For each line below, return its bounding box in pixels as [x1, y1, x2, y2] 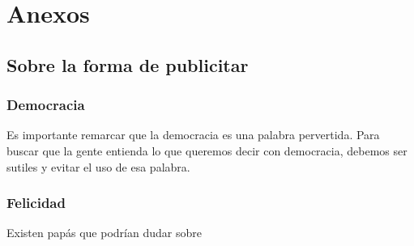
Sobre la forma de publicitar [6, 52, 249, 77]
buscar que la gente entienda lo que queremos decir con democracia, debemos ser [6, 142, 408, 159]
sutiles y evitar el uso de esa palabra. [6, 158, 190, 175]
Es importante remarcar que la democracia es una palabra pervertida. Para [6, 126, 380, 143]
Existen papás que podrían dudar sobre [6, 224, 202, 241]
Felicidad [6, 193, 66, 213]
